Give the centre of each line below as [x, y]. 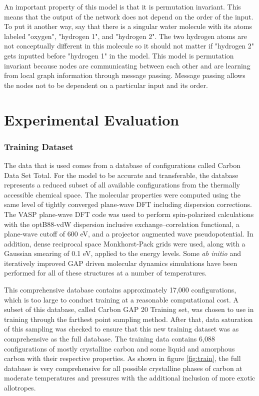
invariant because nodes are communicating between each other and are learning [127, 65]
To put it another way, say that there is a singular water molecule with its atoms [128, 26]
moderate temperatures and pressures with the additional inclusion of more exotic [130, 378]
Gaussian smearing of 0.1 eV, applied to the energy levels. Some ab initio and [122, 253]
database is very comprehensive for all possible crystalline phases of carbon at [123, 368]
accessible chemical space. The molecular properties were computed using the [122, 194]
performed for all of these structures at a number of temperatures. [105, 273]
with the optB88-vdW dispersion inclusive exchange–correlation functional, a [122, 224]
